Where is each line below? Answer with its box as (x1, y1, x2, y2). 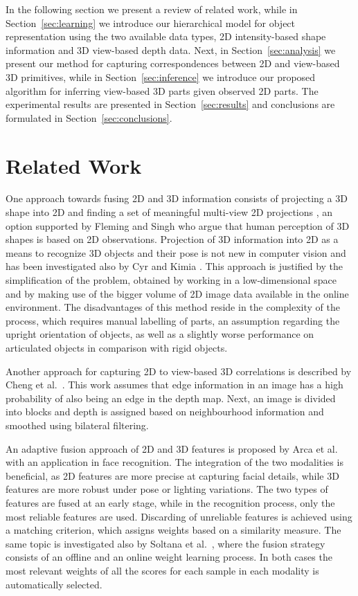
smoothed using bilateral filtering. (6, 417, 149, 432)
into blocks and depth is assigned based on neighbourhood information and (6, 404, 324, 419)
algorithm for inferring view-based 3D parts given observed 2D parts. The (6, 83, 319, 98)
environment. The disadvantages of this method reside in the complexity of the (6, 300, 340, 314)
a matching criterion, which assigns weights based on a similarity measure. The (6, 523, 341, 537)
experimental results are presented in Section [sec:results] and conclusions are (6, 97, 335, 111)
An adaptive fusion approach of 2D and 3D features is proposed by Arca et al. (6, 441, 338, 455)
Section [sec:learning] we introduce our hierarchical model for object (6, 15, 296, 30)
